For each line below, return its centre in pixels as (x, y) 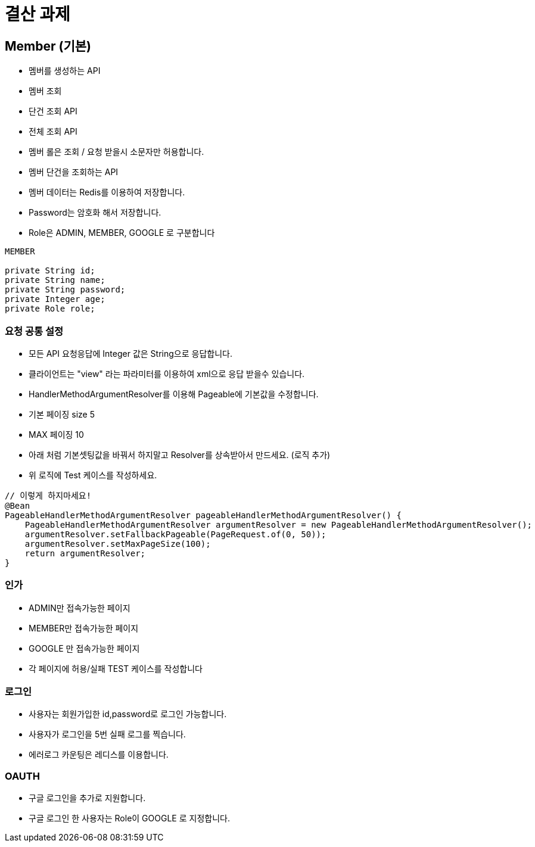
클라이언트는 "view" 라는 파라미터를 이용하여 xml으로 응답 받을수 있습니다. (167, 373)
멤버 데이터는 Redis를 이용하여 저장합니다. (107, 192)
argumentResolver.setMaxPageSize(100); (118, 544)
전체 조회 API (53, 132)
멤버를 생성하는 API (65, 71)
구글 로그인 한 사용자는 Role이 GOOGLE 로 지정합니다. (129, 818)
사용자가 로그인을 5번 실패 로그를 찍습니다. (107, 734)
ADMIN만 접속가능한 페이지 (80, 608)
